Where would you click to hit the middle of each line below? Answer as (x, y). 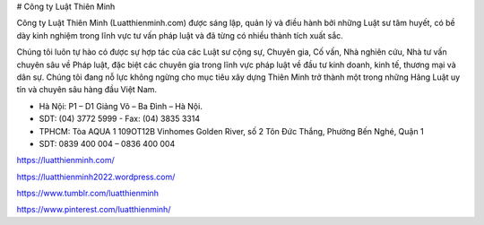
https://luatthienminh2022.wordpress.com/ (96, 177)
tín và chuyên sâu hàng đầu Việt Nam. (86, 90)
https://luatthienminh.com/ (66, 160)
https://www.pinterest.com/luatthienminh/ (94, 210)
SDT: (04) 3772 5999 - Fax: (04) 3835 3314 (120, 119)
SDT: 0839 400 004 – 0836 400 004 (107, 143)
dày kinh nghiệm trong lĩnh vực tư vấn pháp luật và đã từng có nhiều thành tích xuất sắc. (180, 35)
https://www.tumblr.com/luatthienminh (88, 194)
